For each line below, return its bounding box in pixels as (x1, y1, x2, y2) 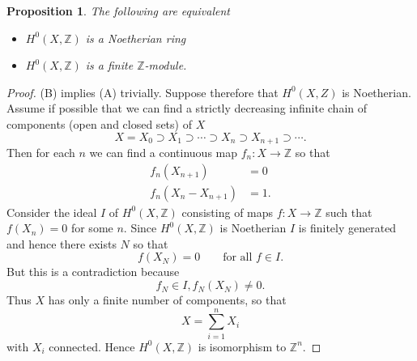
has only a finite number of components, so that (48, 291, 287, 308)
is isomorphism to (198, 338, 287, 355)
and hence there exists (6, 235, 117, 252)
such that (326, 203, 372, 220)
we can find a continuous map (89, 144, 238, 161)
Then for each (6, 144, 75, 161)
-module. (144, 57, 187, 74)
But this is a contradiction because (6, 263, 180, 280)
